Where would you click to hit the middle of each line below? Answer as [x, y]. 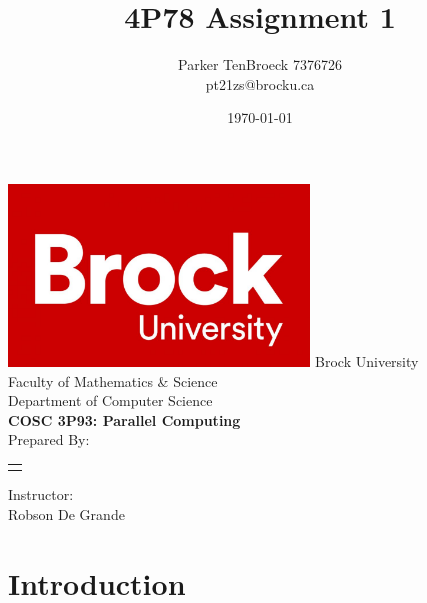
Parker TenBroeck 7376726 [260, 64]
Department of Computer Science [110, 400]
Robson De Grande [66, 513]
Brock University [367, 360]
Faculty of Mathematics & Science [113, 380]
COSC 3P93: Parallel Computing [124, 419]
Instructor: [41, 494]
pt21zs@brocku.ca [260, 83]
